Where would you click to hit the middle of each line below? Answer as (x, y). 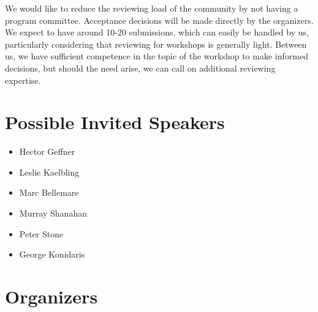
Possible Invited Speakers (115, 122)
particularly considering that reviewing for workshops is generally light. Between (156, 44)
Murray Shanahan (53, 213)
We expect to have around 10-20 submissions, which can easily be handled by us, (157, 32)
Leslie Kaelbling (49, 172)
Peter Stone (41, 233)
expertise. (23, 80)
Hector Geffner (47, 151)
